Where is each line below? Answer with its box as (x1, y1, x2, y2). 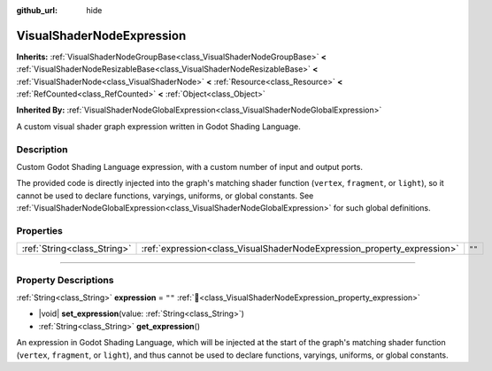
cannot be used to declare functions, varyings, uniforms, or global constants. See (16, 190, 314, 201)
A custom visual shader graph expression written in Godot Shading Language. (16, 120, 301, 132)
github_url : (16, 5, 58, 15)
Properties (16, 224, 64, 236)
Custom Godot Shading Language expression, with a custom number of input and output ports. (16, 162, 363, 172)
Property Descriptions (16, 274, 114, 286)
